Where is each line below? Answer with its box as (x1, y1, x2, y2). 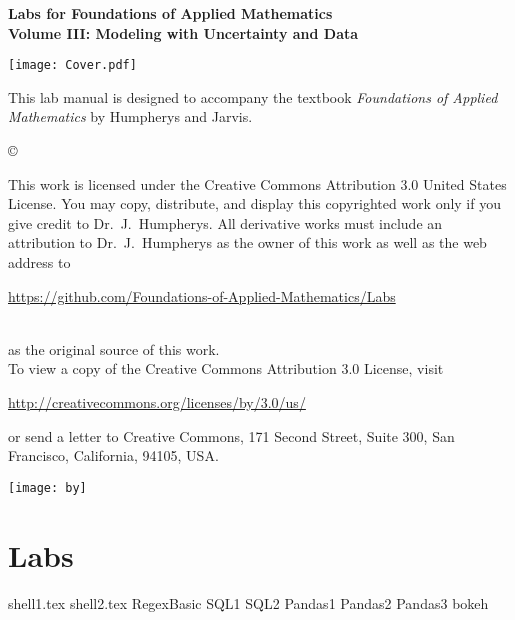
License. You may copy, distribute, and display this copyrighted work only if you (8, 193, 501, 214)
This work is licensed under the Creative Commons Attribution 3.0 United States (8, 173, 507, 194)
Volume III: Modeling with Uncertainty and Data (8, 22, 359, 43)
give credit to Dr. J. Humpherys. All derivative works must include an (8, 212, 443, 233)
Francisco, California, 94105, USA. (8, 445, 219, 466)
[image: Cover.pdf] (8, 58, 137, 73)
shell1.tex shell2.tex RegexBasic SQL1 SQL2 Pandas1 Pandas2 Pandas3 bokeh (8, 592, 489, 613)
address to (8, 252, 71, 272)
